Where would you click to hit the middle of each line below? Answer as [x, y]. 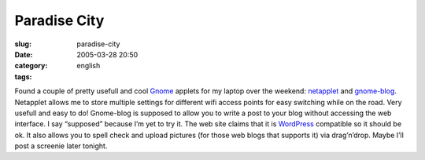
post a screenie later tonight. [61, 146]
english [89, 66]
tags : [23, 76]
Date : [24, 54]
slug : [23, 44]
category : [31, 66]
